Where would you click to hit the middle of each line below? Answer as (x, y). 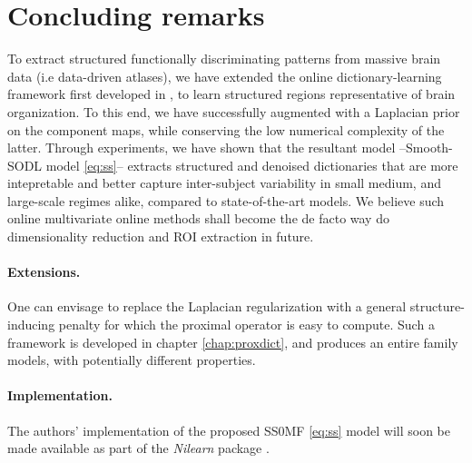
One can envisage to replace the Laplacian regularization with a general (207, 306)
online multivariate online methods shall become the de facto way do (198, 218)
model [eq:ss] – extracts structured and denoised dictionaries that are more (252, 165)
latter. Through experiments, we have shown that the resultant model (202, 148)
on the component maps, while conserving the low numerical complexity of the (226, 129)
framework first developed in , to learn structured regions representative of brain (231, 94)
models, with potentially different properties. (132, 360)
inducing (31, 325)
